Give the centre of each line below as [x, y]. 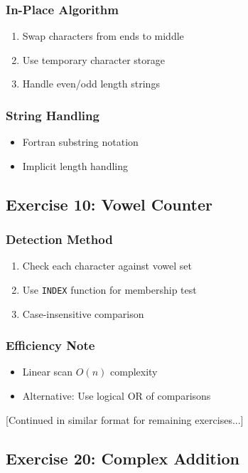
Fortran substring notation [80, 142]
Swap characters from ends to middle [103, 36]
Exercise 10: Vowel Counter [109, 204]
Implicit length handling [75, 165]
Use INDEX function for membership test [109, 289]
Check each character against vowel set [107, 266]
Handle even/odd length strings [91, 84]
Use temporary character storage [94, 59]
